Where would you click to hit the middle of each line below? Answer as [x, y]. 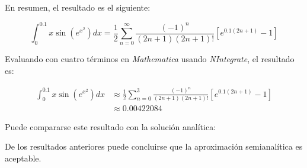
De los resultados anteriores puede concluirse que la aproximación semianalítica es [154, 146]
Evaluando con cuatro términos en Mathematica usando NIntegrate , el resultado [150, 59]
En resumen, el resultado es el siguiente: [78, 7]
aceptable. [23, 158]
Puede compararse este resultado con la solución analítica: [111, 126]
